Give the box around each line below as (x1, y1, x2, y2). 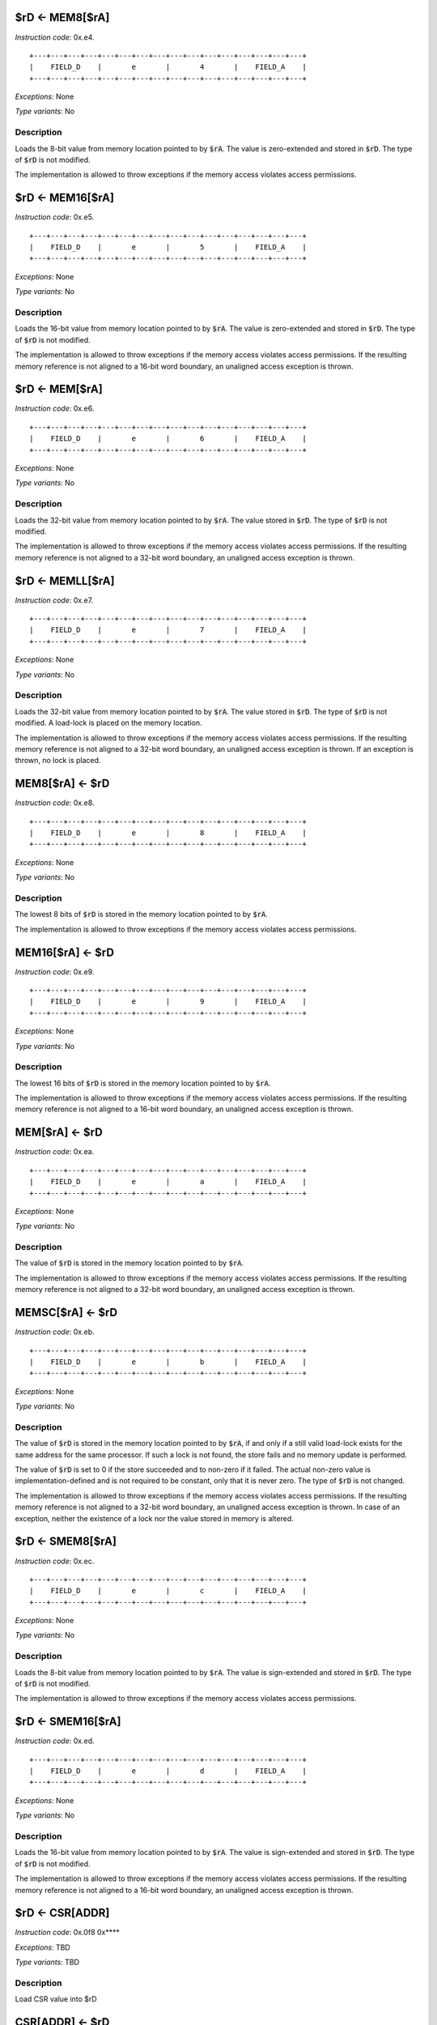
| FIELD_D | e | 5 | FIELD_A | (29, 243, 307, 252)
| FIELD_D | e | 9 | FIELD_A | (29, 997, 307, 1006)
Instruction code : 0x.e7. (15, 595, 94, 605)
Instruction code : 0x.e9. (15, 966, 95, 976)
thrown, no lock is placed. (15, 756, 101, 765)
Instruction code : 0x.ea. (15, 1147, 95, 1157)
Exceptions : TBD (15, 1942, 70, 1952)
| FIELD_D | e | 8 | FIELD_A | (29, 828, 307, 838)
